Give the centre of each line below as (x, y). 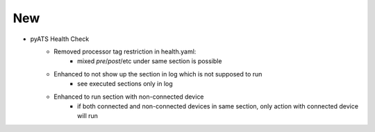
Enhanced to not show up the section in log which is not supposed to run (158, 74)
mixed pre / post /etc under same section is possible (150, 61)
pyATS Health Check (60, 39)
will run (88, 116)
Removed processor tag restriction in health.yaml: (125, 51)
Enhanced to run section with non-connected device (129, 97)
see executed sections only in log (125, 84)
